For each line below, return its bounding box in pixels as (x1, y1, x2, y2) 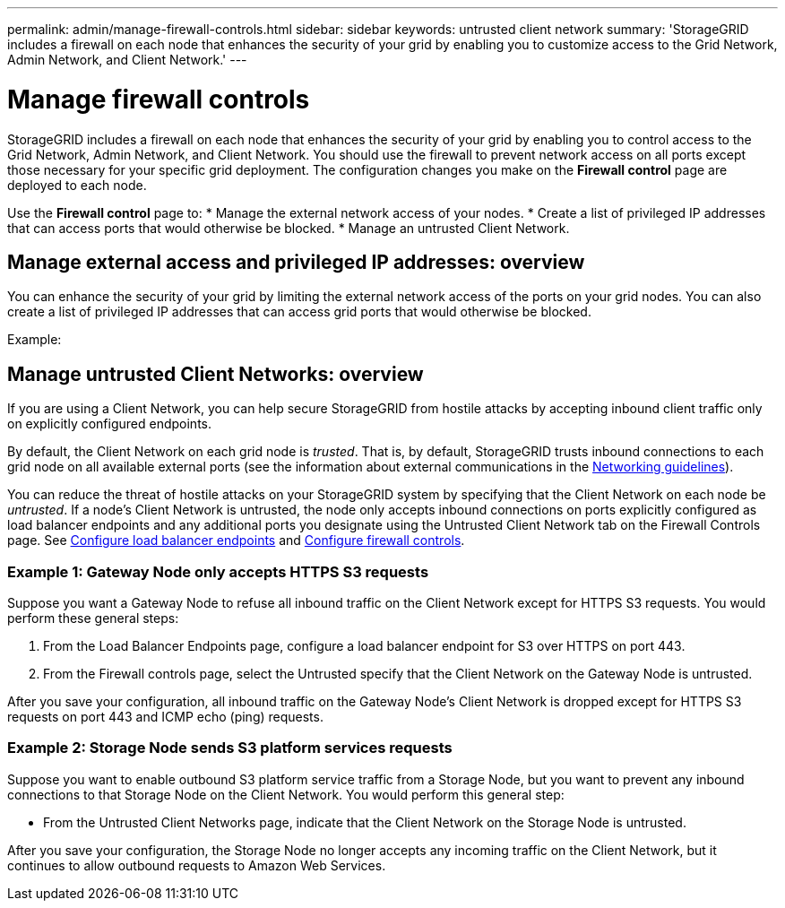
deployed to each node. (7, 177, 147, 193)
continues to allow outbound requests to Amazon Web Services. (7, 857, 386, 873)
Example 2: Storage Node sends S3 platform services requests (7, 739, 453, 757)
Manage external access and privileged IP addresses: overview (7, 250, 585, 273)
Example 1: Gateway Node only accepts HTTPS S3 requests (7, 562, 429, 581)
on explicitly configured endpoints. (7, 416, 211, 432)
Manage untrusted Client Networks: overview (7, 362, 424, 385)
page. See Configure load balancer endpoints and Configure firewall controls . (7, 532, 465, 549)
